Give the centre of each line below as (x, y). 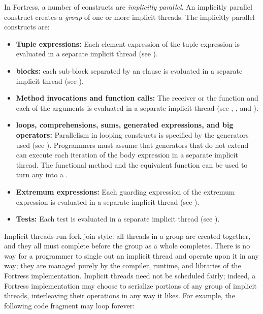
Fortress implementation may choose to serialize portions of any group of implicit (130, 285)
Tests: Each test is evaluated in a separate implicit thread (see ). (118, 219)
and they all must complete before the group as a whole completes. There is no (127, 246)
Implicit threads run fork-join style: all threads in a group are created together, (127, 235)
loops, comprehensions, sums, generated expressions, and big (125, 125)
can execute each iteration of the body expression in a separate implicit (127, 155)
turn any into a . (42, 175)
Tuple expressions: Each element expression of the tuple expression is (128, 43)
